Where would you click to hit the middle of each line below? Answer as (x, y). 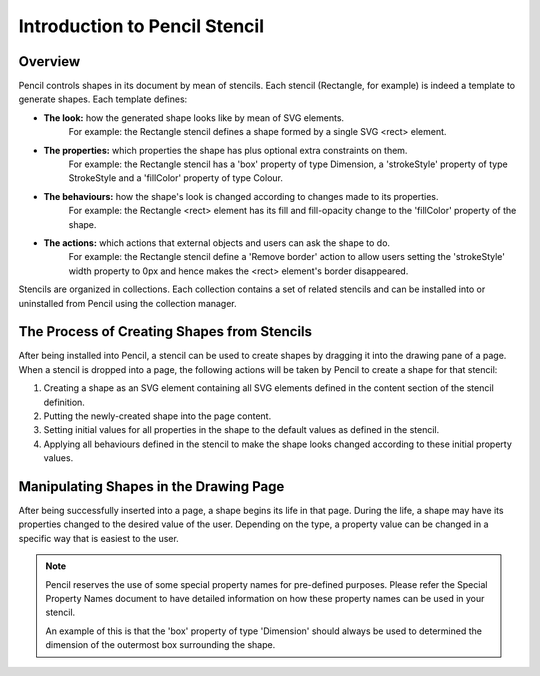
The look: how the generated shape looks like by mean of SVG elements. (194, 117)
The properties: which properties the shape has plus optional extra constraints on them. (225, 150)
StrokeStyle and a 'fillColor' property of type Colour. (176, 178)
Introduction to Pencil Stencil (141, 26)
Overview (49, 61)
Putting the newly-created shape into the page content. (157, 416)
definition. (64, 402)
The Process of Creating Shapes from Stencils (165, 331)
